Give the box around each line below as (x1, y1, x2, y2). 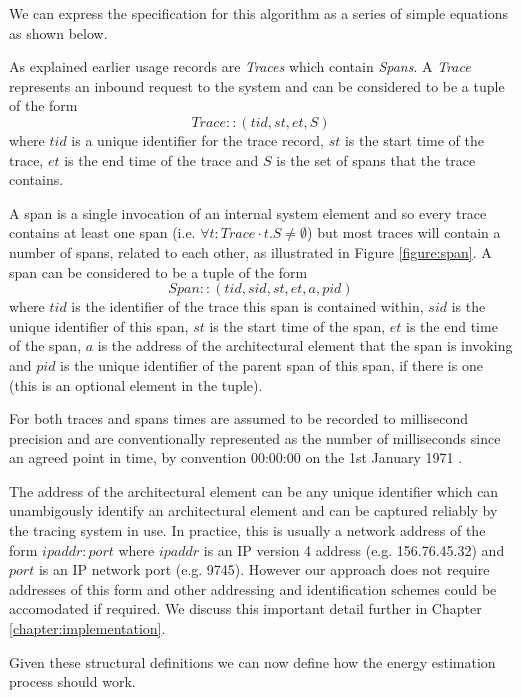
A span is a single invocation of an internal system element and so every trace (9, 202, 487, 223)
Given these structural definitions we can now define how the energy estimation (9, 651, 496, 672)
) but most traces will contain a (307, 222, 501, 243)
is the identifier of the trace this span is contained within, (71, 296, 424, 317)
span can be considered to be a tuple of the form (9, 261, 308, 282)
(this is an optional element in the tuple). (9, 374, 263, 395)
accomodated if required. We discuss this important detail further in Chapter (9, 598, 482, 619)
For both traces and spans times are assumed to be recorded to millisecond (9, 408, 469, 429)
